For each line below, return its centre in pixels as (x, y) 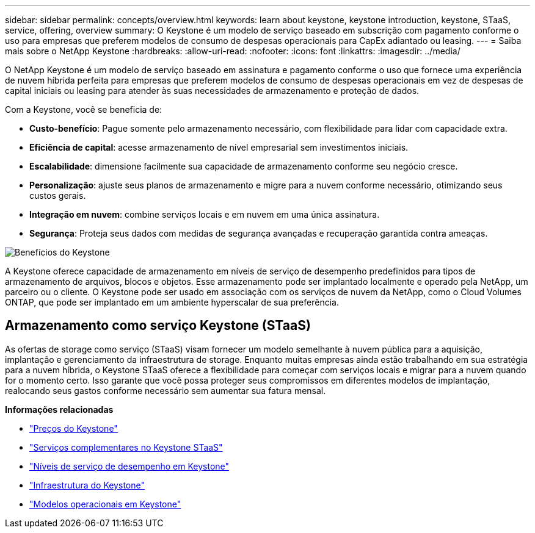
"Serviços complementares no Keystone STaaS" (126, 447)
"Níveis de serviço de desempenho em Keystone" (129, 466)
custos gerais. (58, 195)
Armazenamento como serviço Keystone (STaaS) (158, 326)
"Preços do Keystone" (74, 428)
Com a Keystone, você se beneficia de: (84, 109)
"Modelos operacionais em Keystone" (105, 504)
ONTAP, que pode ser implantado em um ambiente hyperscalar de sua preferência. (172, 302)
